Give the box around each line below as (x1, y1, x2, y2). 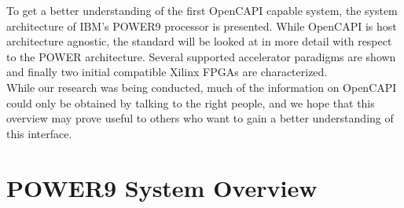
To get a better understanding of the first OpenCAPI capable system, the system (6, 2, 398, 18)
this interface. (6, 125, 72, 141)
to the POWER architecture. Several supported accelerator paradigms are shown (6, 48, 396, 64)
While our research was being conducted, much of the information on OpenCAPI (6, 78, 397, 95)
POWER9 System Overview (6, 171, 318, 203)
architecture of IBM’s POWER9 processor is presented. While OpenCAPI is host (6, 17, 397, 34)
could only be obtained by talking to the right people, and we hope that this (6, 94, 375, 111)
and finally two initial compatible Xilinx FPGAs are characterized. (6, 64, 328, 80)
